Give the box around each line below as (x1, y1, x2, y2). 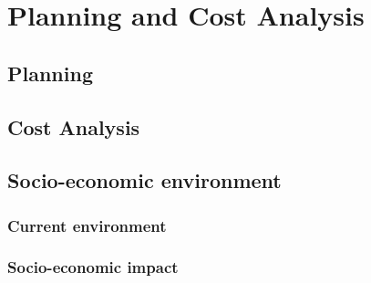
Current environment (7, 214, 167, 236)
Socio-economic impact (7, 256, 179, 278)
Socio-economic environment (7, 166, 282, 194)
